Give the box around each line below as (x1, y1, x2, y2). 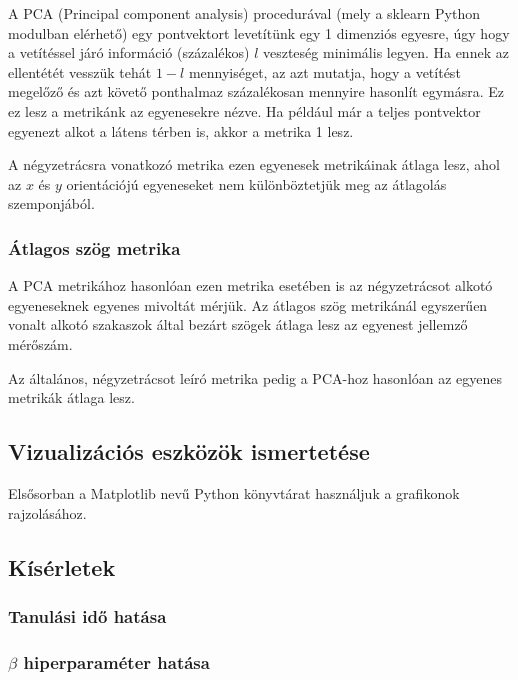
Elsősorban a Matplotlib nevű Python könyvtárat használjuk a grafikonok (8, 482, 460, 503)
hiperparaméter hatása (23, 649, 210, 674)
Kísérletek (8, 551, 116, 582)
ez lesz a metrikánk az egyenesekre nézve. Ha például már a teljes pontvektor (8, 100, 481, 121)
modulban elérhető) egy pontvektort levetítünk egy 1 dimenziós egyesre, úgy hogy (8, 22, 510, 43)
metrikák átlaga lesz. (8, 387, 135, 408)
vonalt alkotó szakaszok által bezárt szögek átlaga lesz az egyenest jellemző (8, 314, 468, 335)
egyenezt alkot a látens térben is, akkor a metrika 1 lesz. (8, 120, 354, 141)
